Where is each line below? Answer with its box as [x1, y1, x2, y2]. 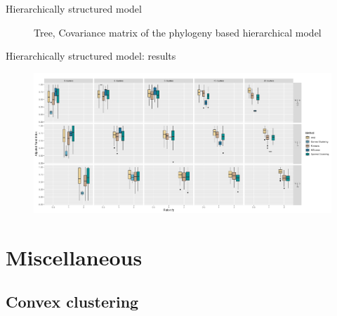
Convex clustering [6, 291, 139, 312]
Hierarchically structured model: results [6, 48, 176, 63]
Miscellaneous [6, 242, 143, 271]
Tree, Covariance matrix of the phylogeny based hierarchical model [34, 25, 322, 39]
